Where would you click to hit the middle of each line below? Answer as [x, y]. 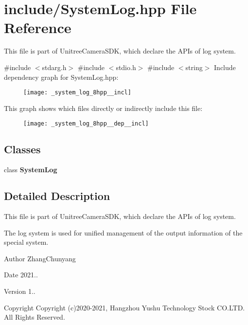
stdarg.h [54, 67]
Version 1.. [20, 291]
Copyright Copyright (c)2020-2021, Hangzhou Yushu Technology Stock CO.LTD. [124, 307]
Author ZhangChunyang [40, 258]
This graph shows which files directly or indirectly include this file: [103, 108]
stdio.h [126, 67]
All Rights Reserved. [35, 317]
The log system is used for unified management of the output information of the [123, 232]
